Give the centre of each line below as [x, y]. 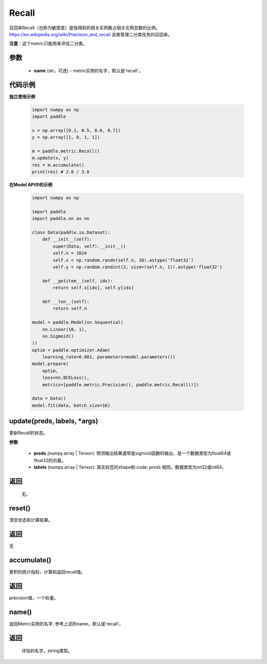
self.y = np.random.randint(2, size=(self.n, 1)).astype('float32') [137, 267]
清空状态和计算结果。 [31, 520]
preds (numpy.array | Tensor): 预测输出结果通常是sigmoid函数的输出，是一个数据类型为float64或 [133, 453]
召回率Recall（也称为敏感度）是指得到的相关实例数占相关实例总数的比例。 [85, 28]
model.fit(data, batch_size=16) [71, 405]
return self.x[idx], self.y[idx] [93, 288]
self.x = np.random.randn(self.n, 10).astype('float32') [123, 260]
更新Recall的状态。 [28, 433]
